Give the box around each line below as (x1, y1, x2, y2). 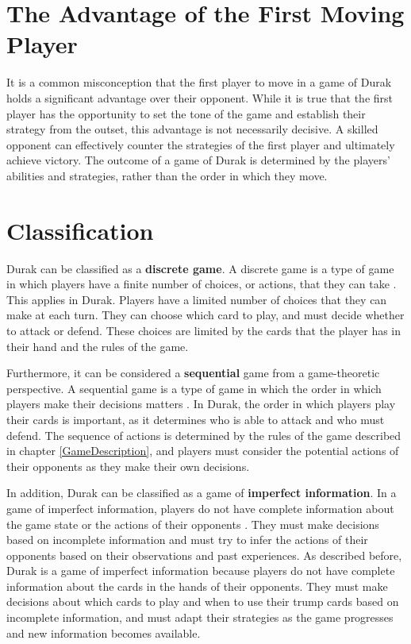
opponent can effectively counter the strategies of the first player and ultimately (6, 136, 395, 152)
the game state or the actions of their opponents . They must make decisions (6, 515, 379, 532)
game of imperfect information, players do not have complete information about (6, 499, 394, 516)
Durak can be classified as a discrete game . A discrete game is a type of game (6, 260, 394, 276)
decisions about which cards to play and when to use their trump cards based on (6, 593, 399, 610)
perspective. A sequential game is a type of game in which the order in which (6, 380, 382, 396)
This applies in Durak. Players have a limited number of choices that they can (6, 291, 387, 307)
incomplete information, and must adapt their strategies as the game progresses (6, 609, 394, 626)
